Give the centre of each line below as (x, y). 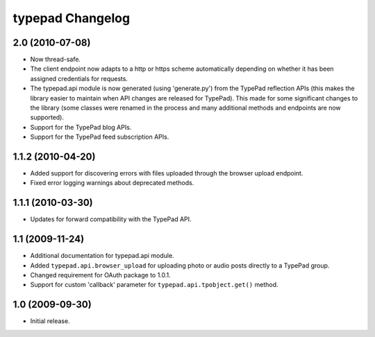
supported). (47, 117)
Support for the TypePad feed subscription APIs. (100, 137)
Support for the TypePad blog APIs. (81, 127)
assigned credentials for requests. (79, 78)
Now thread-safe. (56, 60)
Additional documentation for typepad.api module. (102, 256)
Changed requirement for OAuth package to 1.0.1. (101, 275)
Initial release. (50, 321)
